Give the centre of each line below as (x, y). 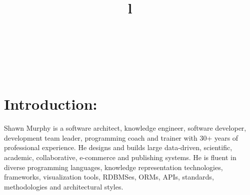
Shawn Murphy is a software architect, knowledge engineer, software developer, (125, 128)
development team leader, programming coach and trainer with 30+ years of (121, 137)
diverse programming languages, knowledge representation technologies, (113, 167)
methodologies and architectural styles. (64, 186)
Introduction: (51, 104)
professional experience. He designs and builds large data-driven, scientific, (118, 147)
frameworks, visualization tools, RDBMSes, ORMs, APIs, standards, (109, 177)
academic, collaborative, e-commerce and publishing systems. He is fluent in (120, 157)
